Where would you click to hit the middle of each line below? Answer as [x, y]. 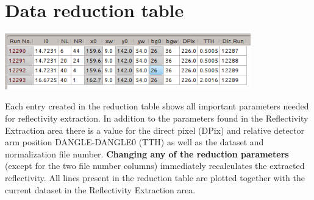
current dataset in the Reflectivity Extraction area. [100, 189]
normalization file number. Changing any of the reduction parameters [147, 153]
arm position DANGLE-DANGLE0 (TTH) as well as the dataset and [134, 142]
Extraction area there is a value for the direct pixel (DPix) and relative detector [155, 130]
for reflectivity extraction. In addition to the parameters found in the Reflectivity [157, 118]
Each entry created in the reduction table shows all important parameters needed [157, 106]
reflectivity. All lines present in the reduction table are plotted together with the [155, 177]
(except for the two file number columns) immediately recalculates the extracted [155, 166]
